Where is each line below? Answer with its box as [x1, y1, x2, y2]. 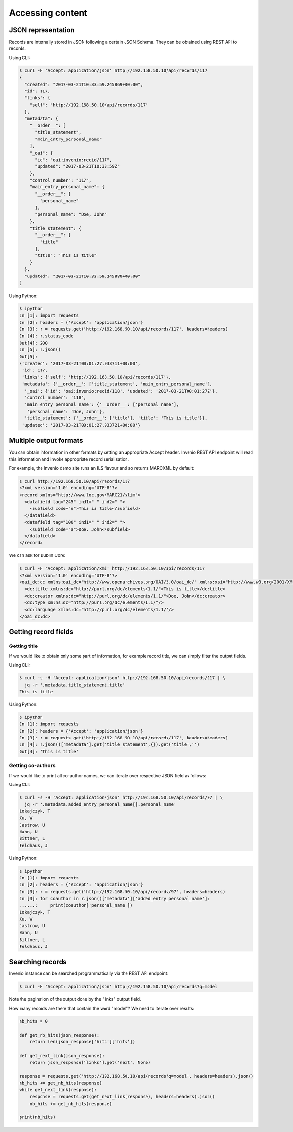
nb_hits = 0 [19, 1018, 48, 1024]
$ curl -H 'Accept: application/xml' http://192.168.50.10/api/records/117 [19, 566, 205, 571]
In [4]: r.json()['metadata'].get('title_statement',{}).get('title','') [19, 742, 200, 747]
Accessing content [9, 7, 88, 18]
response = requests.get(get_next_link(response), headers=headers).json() [29, 1094, 215, 1100]
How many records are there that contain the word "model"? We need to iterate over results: [9, 1005, 195, 1011]
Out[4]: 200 [19, 340, 48, 346]
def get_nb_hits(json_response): [19, 1032, 100, 1038]
